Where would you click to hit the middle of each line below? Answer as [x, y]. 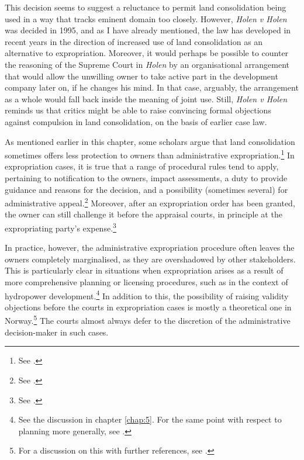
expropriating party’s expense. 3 [61, 227]
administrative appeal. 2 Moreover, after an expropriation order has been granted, [150, 202]
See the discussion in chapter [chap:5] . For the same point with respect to [150, 419]
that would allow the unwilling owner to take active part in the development [141, 76]
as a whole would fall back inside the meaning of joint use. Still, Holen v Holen [146, 98]
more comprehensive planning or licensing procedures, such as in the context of [146, 282]
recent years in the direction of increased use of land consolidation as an [134, 41]
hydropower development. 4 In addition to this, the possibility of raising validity [147, 295]
